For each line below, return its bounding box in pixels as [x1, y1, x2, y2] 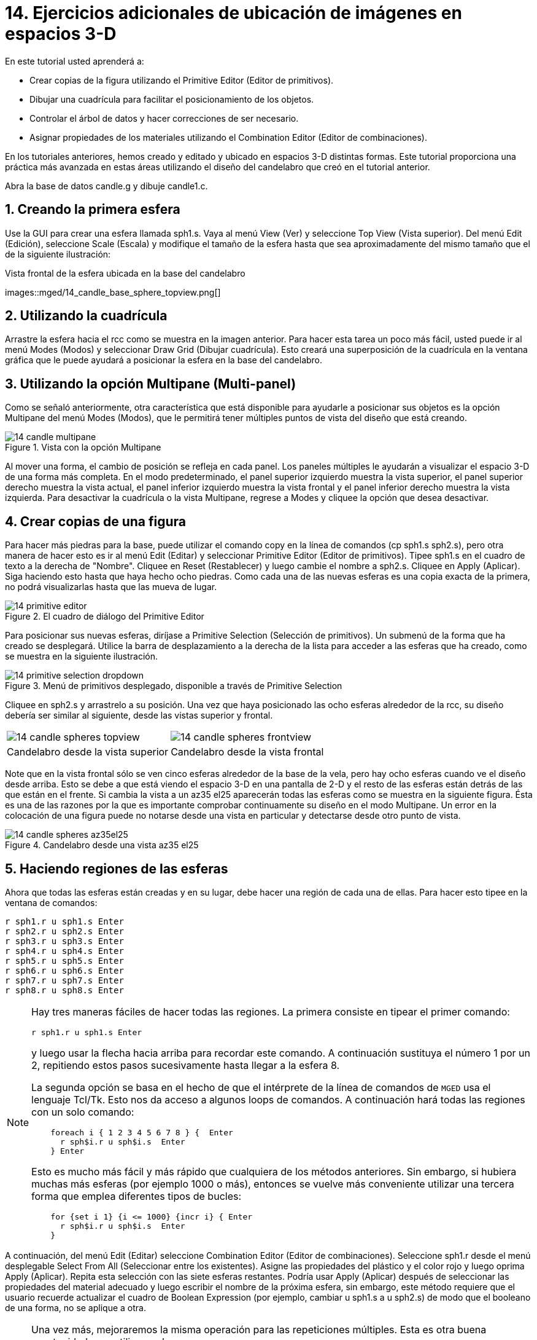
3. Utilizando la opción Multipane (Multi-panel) [5, 376, 296, 392]
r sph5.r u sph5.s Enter [5, 955, 124, 966]
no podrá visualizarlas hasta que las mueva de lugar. [5, 581, 217, 593]
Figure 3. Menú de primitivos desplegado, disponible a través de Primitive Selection [5, 680, 342, 692]
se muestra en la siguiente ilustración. [5, 651, 158, 662]
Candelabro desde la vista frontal [171, 746, 324, 759]
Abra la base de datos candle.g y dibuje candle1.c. [5, 180, 208, 191]
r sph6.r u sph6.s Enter [5, 965, 124, 975]
